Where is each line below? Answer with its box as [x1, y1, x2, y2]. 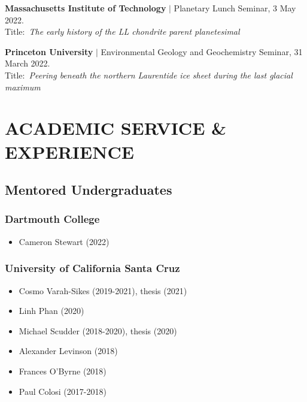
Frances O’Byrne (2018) [19, 364, 107, 377]
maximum [5, 80, 41, 93]
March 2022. [5, 57, 50, 69]
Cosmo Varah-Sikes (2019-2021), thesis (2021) [19, 284, 187, 297]
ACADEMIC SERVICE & [5, 116, 227, 140]
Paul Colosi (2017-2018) [19, 385, 107, 397]
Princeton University [5, 45, 93, 58]
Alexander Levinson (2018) [19, 344, 118, 357]
